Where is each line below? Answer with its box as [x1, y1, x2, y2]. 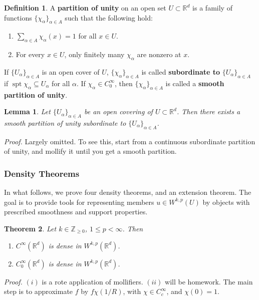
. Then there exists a [176, 106, 240, 117]
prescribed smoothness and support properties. [4, 206, 148, 217]
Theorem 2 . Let [4, 223, 57, 233]
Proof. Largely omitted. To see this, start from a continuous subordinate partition [4, 136, 255, 146]
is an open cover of [42, 66, 100, 77]
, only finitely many [64, 49, 125, 60]
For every [16, 49, 45, 60]
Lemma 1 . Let [4, 106, 51, 117]
